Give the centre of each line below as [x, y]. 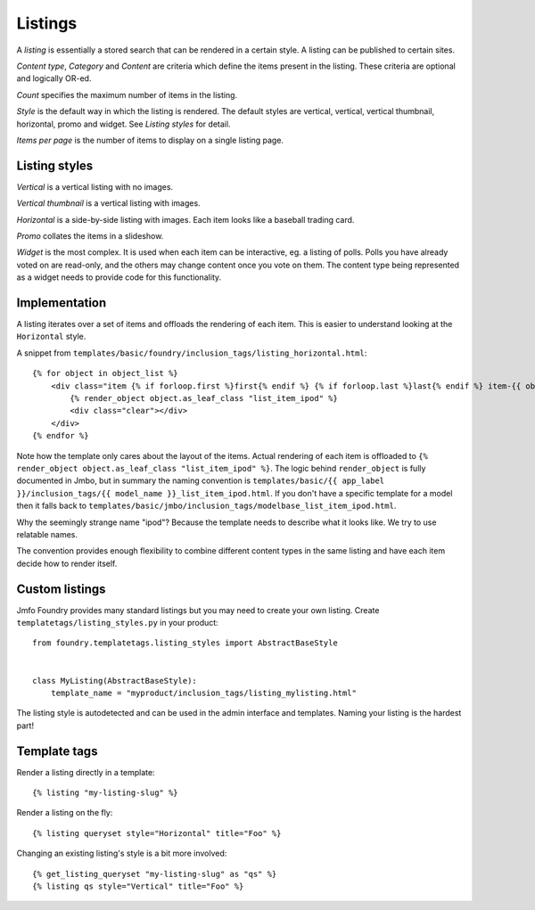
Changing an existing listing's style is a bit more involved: [122, 853]
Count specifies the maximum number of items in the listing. [127, 94]
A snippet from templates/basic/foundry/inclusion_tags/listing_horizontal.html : [192, 353]
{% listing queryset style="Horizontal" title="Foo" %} [157, 833]
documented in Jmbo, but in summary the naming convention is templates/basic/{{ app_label [201, 480]
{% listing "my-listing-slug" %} [105, 793]
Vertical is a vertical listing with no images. [95, 186]
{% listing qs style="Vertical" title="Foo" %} [138, 886]
